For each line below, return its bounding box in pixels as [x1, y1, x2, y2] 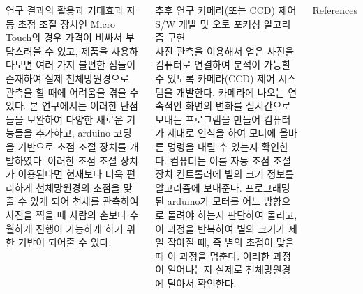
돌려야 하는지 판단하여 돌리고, [167, 207, 297, 222]
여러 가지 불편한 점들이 [36, 57, 136, 72]
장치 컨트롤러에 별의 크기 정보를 [155, 167, 295, 181]
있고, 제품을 [57, 43, 108, 58]
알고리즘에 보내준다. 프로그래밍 [155, 180, 290, 194]
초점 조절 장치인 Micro [17, 16, 116, 31]
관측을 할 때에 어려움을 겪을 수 [6, 84, 139, 99]
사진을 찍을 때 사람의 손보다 [6, 207, 127, 222]
